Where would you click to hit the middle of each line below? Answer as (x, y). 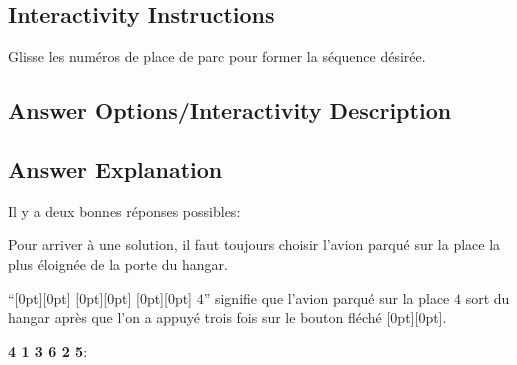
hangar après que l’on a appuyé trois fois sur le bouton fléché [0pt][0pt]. (227, 317)
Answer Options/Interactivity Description (230, 110)
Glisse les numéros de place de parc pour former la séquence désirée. (217, 56)
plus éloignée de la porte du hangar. (118, 263)
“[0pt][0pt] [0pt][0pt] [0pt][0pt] (100, 297)
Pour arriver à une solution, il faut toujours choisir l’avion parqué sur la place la (254, 244)
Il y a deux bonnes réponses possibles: (124, 210)
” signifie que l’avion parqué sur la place (326, 297)
